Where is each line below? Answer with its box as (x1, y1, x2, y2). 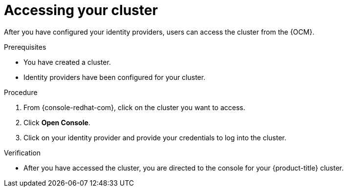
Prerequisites (4, 42, 46, 51)
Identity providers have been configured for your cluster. (23, 73, 206, 81)
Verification (4, 148, 41, 157)
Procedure (4, 88, 38, 96)
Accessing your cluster (4, 2, 158, 19)
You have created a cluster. (23, 57, 111, 66)
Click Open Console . (23, 118, 90, 127)
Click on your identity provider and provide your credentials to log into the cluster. (23, 133, 286, 142)
